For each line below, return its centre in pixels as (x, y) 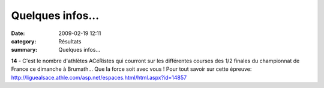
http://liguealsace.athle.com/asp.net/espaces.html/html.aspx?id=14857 (99, 77)
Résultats (70, 41)
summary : (24, 50)
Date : (18, 33)
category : (24, 41)
